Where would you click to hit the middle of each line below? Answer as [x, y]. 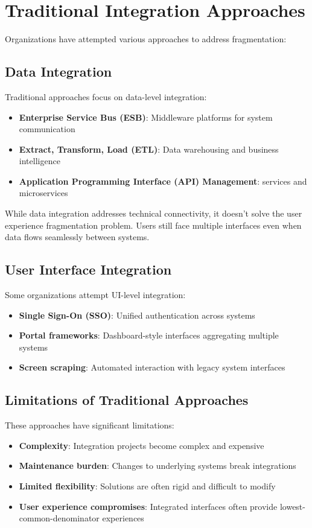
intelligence [40, 161]
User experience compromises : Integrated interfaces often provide [148, 506]
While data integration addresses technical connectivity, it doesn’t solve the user [154, 213]
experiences [123, 518]
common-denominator [59, 518]
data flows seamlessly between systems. [77, 237]
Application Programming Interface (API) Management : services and [163, 181]
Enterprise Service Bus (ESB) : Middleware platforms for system [146, 117]
